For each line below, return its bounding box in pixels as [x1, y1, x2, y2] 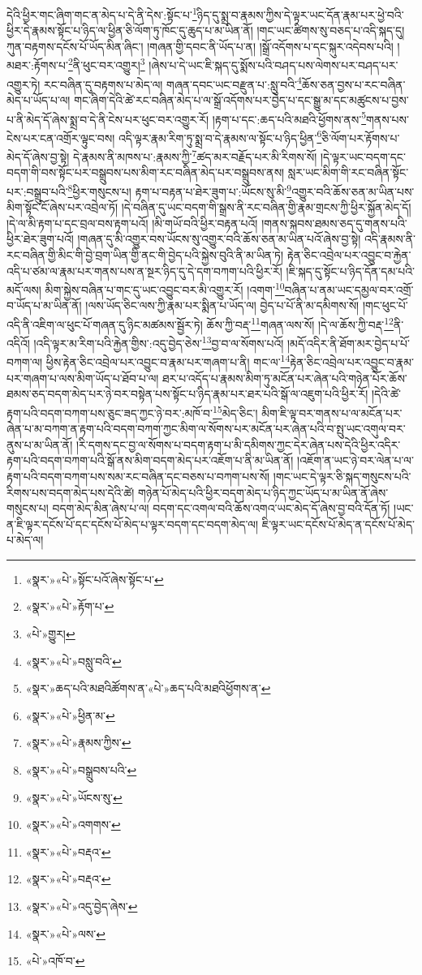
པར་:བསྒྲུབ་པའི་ [6, 183, 68, 200]
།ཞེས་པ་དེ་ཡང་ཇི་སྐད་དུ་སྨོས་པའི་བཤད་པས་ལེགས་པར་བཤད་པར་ [149, 57, 398, 74]
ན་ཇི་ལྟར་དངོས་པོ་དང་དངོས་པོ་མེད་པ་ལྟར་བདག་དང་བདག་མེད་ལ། [6, 515, 259, 532]
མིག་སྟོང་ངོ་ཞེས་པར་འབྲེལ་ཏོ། [6, 199, 118, 216]
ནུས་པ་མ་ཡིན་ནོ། [6, 436, 73, 453]
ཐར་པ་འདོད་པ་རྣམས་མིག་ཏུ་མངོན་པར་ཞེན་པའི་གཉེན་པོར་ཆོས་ [162, 369, 407, 386]
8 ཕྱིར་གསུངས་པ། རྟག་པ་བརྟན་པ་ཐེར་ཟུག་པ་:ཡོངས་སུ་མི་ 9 [67, 180, 292, 200]
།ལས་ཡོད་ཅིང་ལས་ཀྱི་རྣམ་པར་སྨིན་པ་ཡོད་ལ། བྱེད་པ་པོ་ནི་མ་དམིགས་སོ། [85, 297, 360, 314]
